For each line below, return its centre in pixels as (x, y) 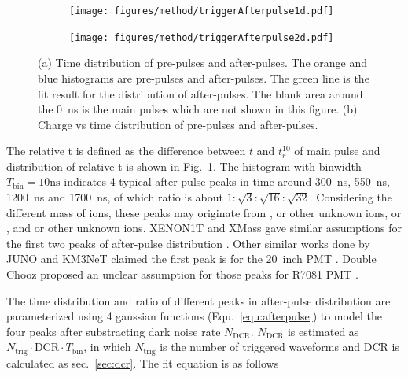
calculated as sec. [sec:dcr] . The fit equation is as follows (143, 362)
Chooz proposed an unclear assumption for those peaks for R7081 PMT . (182, 274)
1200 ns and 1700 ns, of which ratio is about (115, 197)
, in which (107, 347)
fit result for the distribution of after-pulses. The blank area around (200, 93)
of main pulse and (337, 151)
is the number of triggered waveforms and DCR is (279, 347)
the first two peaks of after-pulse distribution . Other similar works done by (188, 243)
